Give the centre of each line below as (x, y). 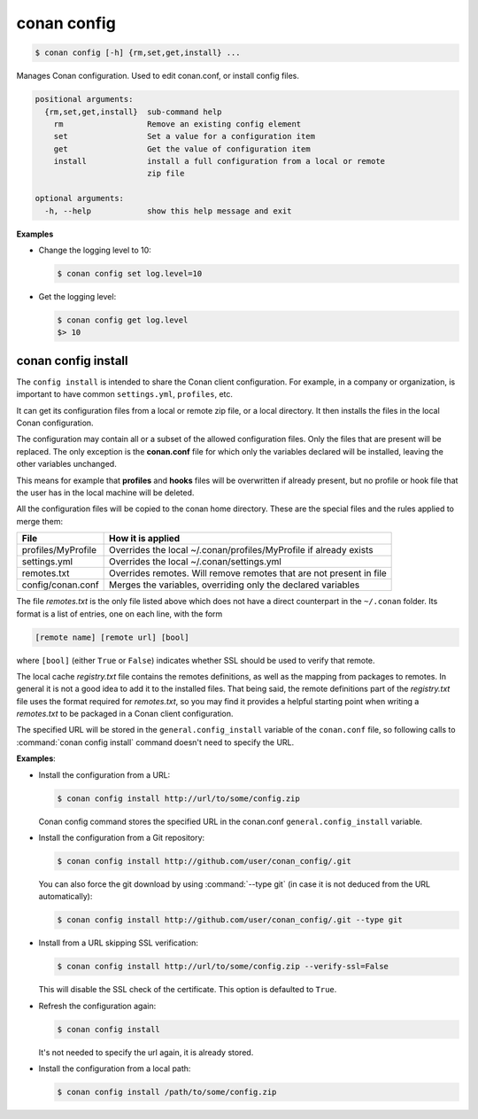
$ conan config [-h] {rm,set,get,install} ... (138, 53)
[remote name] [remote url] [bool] (112, 637)
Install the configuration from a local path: (115, 1068)
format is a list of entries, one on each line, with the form (119, 614)
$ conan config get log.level (123, 320)
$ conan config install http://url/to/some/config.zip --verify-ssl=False (223, 967)
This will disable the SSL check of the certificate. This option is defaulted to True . (188, 990)
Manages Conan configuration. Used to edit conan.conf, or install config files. (158, 76)
